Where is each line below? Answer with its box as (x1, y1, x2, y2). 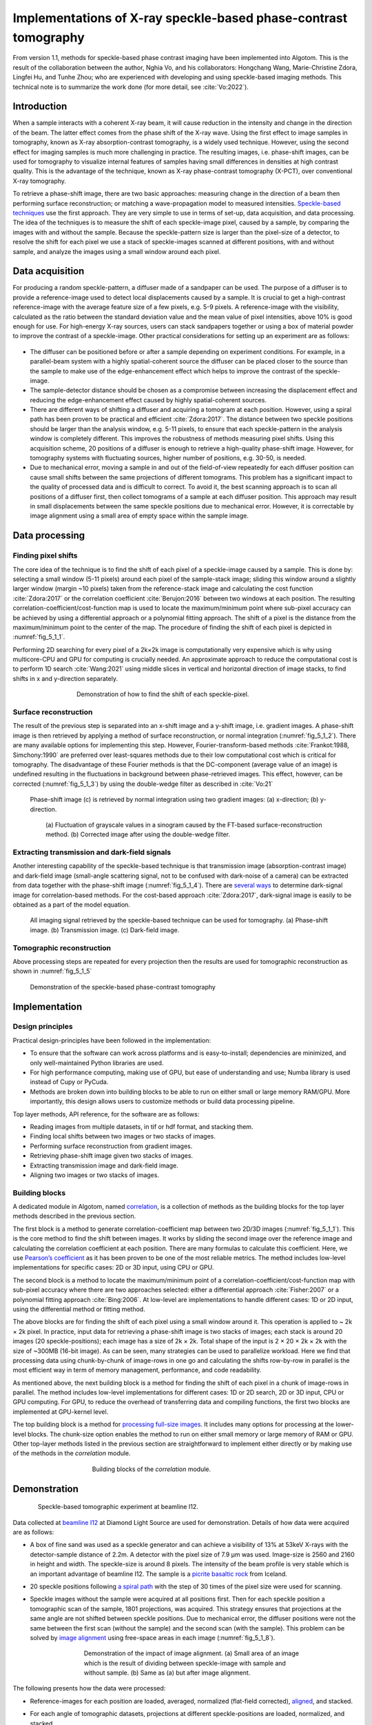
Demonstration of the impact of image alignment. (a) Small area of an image (83, 1649, 300, 1657)
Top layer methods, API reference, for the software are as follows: (12, 1110, 200, 1118)
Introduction (12, 101, 68, 112)
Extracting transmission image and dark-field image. (30, 1161, 178, 1170)
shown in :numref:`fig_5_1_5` (12, 967, 92, 976)
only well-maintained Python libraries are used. (30, 1058, 164, 1067)
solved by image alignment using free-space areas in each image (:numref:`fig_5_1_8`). (30, 1633, 276, 1642)
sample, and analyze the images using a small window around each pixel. (12, 247, 221, 255)
